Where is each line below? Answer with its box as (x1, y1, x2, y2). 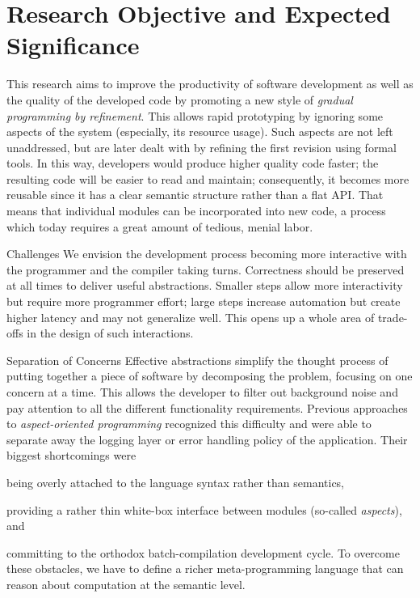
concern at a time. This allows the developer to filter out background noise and (6, 384, 398, 400)
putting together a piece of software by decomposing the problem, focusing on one (6, 367, 413, 384)
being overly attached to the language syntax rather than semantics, (6, 473, 345, 490)
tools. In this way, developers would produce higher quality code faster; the (6, 155, 379, 172)
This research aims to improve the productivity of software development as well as (6, 75, 414, 92)
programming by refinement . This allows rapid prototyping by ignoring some (6, 107, 384, 124)
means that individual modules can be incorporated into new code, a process (6, 202, 386, 219)
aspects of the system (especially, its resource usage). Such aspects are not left (6, 123, 393, 140)
